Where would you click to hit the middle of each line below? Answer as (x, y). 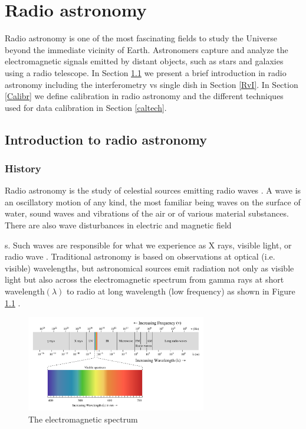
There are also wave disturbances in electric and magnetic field (118, 225)
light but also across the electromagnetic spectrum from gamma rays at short (144, 279)
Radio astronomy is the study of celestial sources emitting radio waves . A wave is (153, 190)
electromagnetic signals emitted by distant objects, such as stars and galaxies (144, 61)
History (23, 168)
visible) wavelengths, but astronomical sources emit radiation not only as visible (149, 268)
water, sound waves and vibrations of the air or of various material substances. (147, 213)
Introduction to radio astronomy (106, 139)
